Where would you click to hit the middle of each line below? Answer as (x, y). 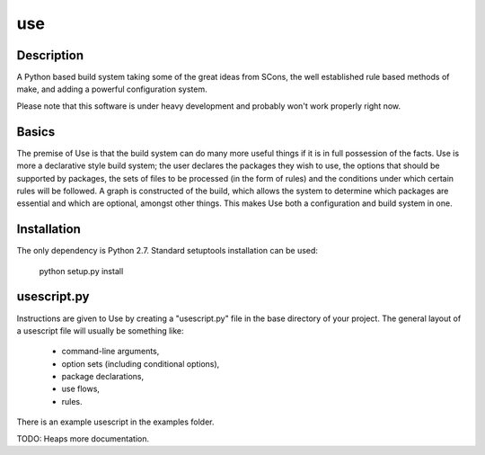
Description (50, 55)
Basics (36, 132)
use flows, (81, 389)
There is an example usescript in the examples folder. (115, 422)
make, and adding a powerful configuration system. (112, 89)
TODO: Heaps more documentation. (83, 438)
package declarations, (102, 377)
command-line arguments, (110, 352)
